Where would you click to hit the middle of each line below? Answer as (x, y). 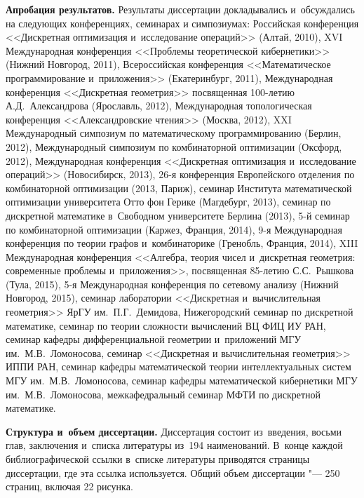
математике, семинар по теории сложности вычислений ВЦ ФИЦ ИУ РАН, (166, 325)
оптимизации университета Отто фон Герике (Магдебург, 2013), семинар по (168, 202)
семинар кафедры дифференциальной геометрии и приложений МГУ (154, 339)
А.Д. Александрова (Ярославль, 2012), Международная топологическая (159, 106)
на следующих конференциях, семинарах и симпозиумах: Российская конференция (182, 23)
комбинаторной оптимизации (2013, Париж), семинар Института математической (179, 188)
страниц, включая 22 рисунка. (69, 486)
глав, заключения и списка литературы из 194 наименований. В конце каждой (174, 445)
